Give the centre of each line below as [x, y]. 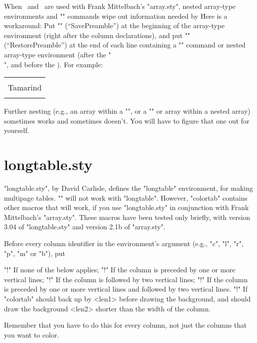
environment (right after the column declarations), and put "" [97, 35]
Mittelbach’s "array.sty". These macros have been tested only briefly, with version [127, 217]
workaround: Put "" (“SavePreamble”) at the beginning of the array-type [114, 25]
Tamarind [25, 87]
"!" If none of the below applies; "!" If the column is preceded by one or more [120, 270]
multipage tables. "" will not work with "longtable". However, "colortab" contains [126, 197]
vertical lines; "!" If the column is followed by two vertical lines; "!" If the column [126, 279]
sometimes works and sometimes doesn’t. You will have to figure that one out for [127, 120]
